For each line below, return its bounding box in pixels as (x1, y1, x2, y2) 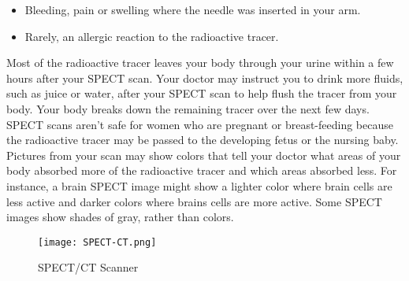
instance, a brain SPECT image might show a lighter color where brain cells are (6, 177, 392, 194)
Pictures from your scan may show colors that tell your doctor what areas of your (6, 146, 401, 163)
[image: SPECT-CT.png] (38, 236, 157, 248)
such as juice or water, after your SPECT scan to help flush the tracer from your (6, 85, 397, 102)
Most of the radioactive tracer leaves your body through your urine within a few (6, 54, 394, 71)
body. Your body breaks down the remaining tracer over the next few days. (6, 100, 370, 116)
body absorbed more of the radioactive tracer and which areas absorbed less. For (6, 162, 397, 179)
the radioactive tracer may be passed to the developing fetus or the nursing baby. (6, 131, 399, 148)
